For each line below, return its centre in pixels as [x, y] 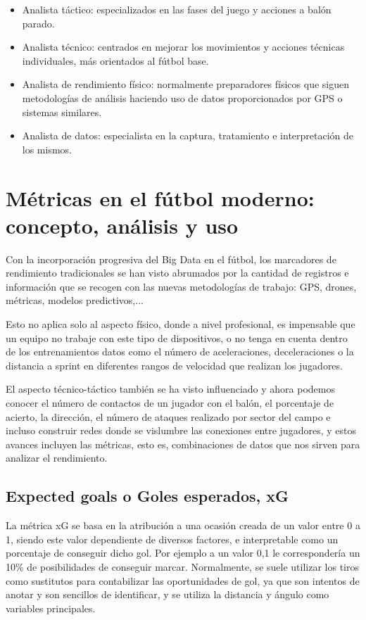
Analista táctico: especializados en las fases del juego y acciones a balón [177, 9]
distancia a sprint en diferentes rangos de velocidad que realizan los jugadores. [174, 365]
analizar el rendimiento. [57, 458]
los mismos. [47, 149]
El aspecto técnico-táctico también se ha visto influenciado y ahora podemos [170, 389]
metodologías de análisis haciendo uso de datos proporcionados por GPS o [182, 97]
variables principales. [51, 608]
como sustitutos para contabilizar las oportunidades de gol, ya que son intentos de [183, 580]
